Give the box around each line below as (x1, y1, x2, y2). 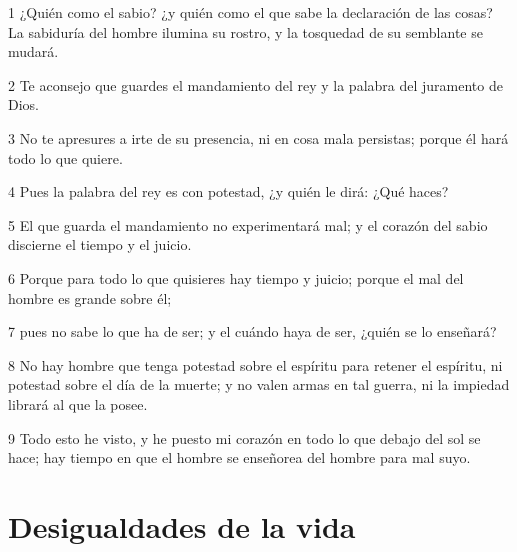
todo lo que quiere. (8, 147, 123, 168)
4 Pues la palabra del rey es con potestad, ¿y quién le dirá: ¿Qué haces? (8, 181, 449, 202)
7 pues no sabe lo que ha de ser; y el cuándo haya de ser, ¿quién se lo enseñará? (8, 321, 497, 342)
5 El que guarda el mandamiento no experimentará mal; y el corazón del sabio (8, 214, 488, 235)
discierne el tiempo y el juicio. (8, 234, 192, 255)
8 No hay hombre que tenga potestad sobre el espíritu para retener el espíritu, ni (8, 354, 503, 375)
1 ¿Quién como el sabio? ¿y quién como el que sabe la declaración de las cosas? (8, 2, 493, 22)
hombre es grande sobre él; (8, 287, 172, 308)
